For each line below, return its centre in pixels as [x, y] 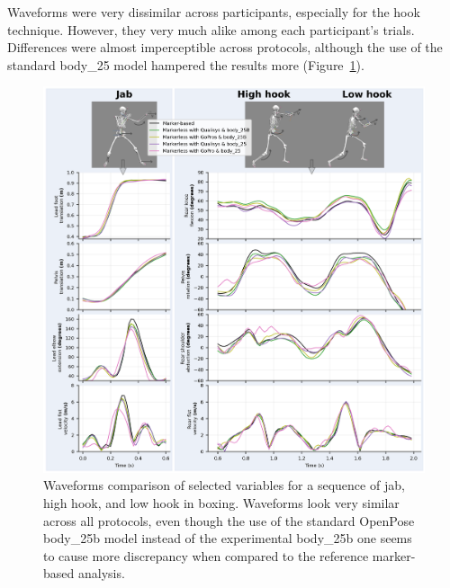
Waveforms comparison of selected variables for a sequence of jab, [224, 485]
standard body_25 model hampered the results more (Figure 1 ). [186, 64]
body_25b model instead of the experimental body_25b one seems [228, 538]
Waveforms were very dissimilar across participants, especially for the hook [214, 12]
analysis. [101, 573]
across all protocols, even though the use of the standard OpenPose [229, 520]
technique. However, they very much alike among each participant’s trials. [211, 29]
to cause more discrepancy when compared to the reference [206, 555]
